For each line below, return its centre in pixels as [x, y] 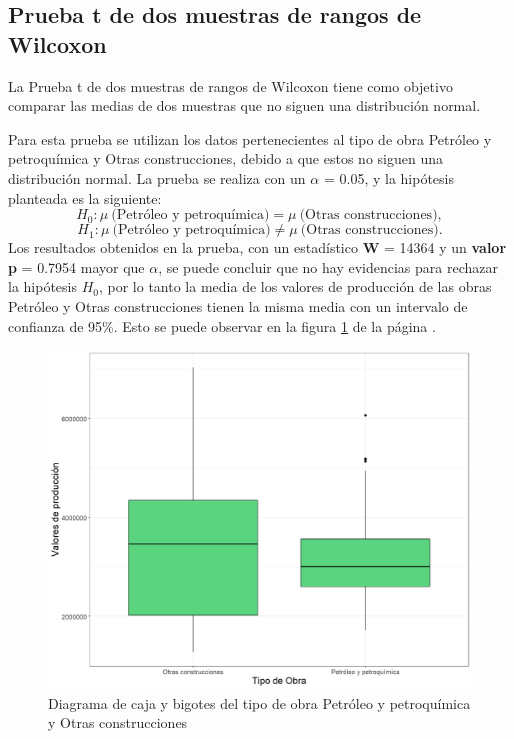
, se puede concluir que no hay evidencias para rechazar [328, 266]
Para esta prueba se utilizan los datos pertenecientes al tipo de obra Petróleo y [250, 138]
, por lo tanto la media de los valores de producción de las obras [295, 286]
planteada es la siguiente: [85, 197]
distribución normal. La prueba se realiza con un [157, 177]
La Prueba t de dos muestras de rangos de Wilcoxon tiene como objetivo [230, 85]
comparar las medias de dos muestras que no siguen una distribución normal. [244, 105]
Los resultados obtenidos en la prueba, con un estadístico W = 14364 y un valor [257, 247]
